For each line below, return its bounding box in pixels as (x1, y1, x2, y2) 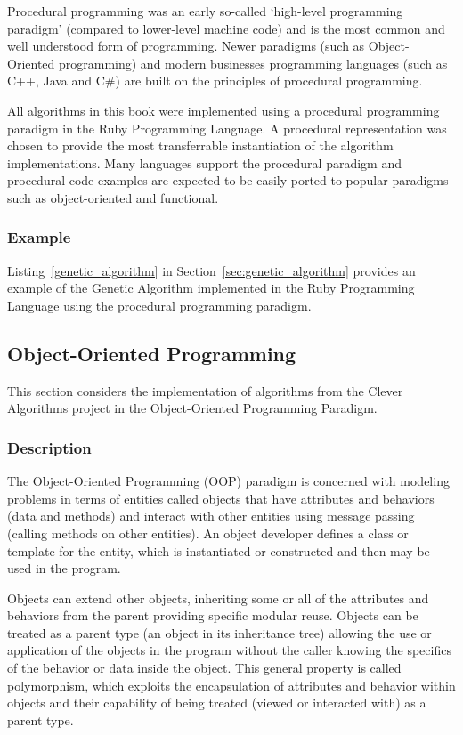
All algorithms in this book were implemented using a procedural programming (7, 101, 440, 119)
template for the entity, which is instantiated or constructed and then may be (7, 541, 430, 560)
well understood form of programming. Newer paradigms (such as (7, 36, 365, 55)
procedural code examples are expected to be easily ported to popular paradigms (7, 171, 449, 190)
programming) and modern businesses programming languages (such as (58, 53, 448, 72)
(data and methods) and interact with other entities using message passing (7, 506, 415, 525)
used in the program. (7, 559, 121, 577)
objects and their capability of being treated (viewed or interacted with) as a (7, 693, 426, 712)
